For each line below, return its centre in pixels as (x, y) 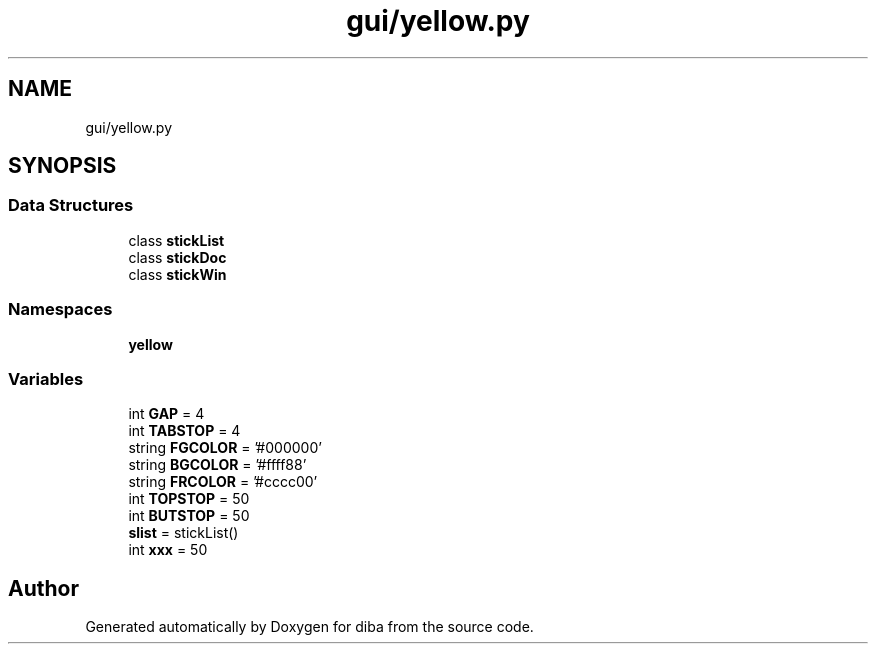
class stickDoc (177, 257)
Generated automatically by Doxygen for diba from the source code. (309, 627)
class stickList (176, 240)
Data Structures (71, 205)
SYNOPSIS (62, 166)
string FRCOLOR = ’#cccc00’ (223, 482)
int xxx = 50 (168, 550)
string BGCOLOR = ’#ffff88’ (217, 465)
